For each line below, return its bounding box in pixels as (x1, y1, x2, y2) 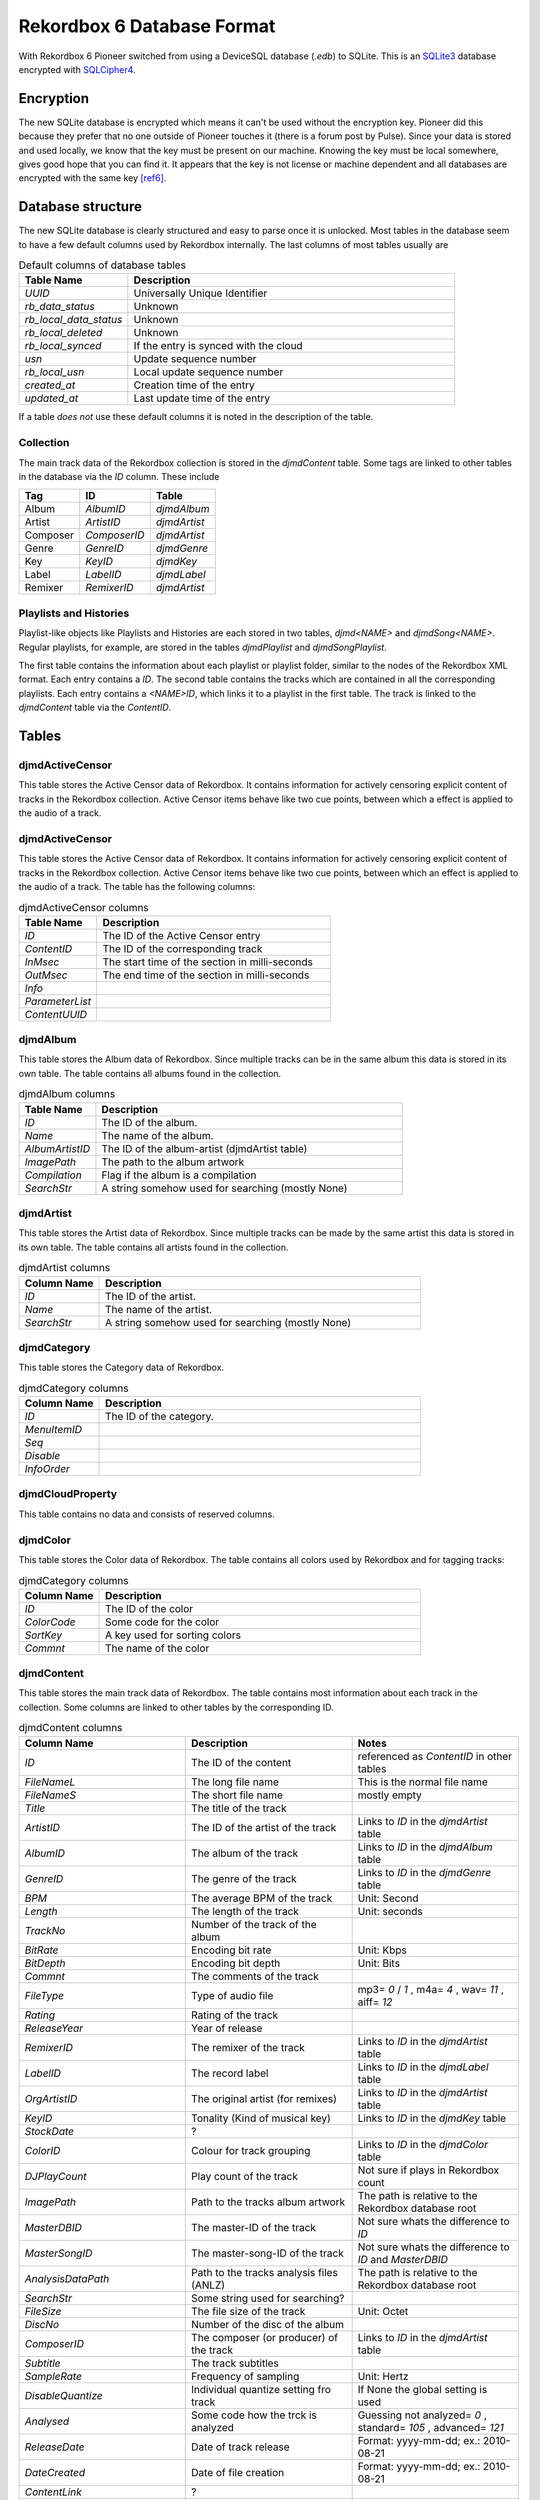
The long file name (191, 1775, 280, 1789)
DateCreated (24, 2465, 85, 2479)
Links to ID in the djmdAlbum (357, 1840, 494, 1854)
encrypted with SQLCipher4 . (18, 63, 136, 75)
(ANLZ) (191, 2278, 225, 2292)
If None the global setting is (357, 2382, 488, 2396)
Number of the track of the (191, 1917, 317, 1931)
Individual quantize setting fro (191, 2382, 332, 2396)
